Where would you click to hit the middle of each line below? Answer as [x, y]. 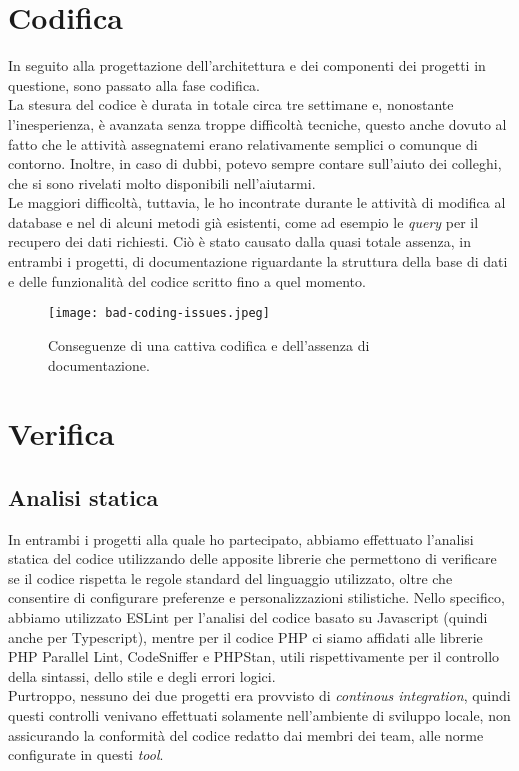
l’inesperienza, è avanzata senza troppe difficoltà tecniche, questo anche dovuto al [257, 123]
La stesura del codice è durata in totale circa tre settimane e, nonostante [231, 104]
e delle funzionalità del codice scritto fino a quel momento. [187, 280]
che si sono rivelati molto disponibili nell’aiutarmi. [162, 182]
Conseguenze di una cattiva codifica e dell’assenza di [209, 344]
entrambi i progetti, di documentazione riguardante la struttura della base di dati [258, 261]
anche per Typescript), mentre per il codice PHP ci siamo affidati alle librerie [245, 636]
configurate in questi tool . [86, 754]
